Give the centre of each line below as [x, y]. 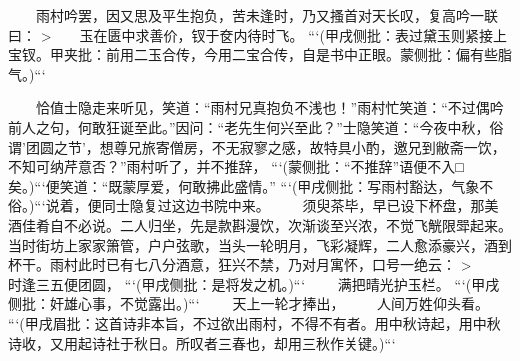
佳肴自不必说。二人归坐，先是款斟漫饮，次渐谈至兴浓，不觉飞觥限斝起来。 [266, 224]
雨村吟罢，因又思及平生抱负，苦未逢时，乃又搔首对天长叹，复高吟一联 [266, 15]
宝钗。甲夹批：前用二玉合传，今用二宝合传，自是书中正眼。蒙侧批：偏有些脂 [260, 54]
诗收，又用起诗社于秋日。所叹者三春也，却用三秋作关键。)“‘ [202, 342]
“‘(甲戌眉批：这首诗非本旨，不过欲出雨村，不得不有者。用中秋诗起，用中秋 [254, 322]
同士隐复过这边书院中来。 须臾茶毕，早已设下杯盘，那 [293, 205]
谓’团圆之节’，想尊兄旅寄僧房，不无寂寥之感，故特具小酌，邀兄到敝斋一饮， [257, 146]
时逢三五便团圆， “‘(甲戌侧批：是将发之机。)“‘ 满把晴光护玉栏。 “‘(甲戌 [254, 283]
